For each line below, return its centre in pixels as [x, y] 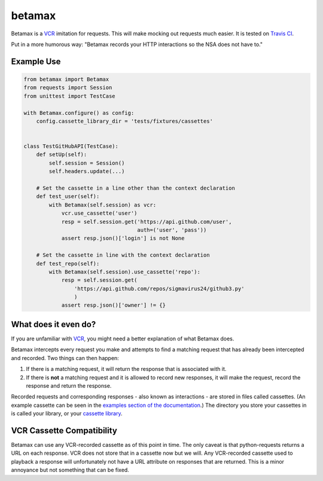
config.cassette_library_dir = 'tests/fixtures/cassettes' [125, 121]
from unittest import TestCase [70, 96]
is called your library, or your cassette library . [67, 413]
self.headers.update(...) [87, 171]
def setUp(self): [62, 155]
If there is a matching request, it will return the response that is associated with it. [126, 369]
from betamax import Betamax [66, 79]
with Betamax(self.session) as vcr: [103, 205]
